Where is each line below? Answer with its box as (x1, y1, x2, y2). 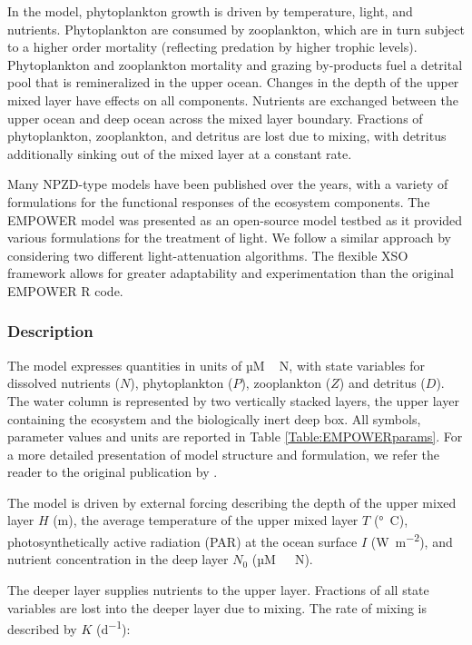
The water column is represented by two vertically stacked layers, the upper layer (7, 391, 459, 410)
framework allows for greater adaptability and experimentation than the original (7, 263, 454, 283)
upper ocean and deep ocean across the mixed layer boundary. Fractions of (7, 108, 423, 127)
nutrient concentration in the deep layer (7, 550, 229, 569)
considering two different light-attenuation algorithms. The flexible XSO (7, 245, 408, 264)
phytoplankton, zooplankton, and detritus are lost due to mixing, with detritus (7, 126, 447, 145)
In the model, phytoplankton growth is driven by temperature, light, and (7, 2, 413, 20)
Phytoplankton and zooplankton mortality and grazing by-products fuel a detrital (7, 55, 463, 74)
